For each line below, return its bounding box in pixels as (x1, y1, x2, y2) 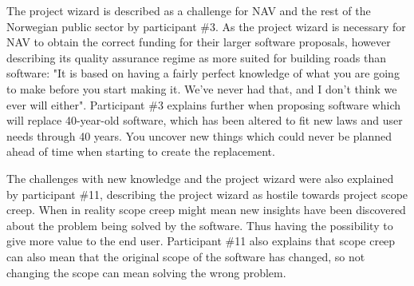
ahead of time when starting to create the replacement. (6, 143, 275, 160)
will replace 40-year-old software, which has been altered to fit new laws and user (6, 112, 403, 129)
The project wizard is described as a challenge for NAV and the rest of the (6, 2, 371, 18)
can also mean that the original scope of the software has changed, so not (6, 248, 365, 264)
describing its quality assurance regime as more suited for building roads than (6, 49, 387, 66)
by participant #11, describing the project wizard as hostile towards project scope (6, 185, 408, 202)
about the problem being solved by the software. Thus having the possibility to (6, 216, 393, 233)
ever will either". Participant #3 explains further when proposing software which (6, 96, 401, 113)
